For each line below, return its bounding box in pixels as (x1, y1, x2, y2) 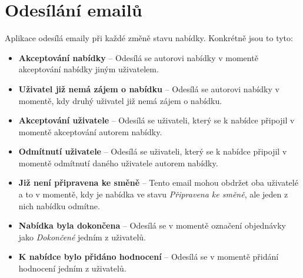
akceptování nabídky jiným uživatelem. (18, 63, 159, 75)
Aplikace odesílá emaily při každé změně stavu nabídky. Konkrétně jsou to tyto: (5, 32, 293, 44)
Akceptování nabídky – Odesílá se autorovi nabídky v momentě (18, 51, 258, 63)
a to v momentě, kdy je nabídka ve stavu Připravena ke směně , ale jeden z (18, 188, 288, 200)
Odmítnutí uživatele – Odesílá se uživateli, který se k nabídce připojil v (18, 145, 287, 158)
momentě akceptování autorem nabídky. (18, 125, 162, 138)
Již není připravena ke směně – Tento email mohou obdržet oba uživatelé (18, 176, 298, 189)
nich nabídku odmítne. (18, 199, 100, 212)
